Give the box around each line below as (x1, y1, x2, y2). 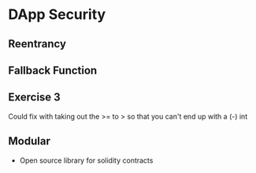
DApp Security (8, 6, 106, 24)
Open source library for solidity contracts (19, 156, 154, 165)
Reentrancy (8, 37, 67, 51)
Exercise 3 (8, 91, 61, 104)
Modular (8, 134, 51, 148)
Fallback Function (8, 63, 98, 77)
